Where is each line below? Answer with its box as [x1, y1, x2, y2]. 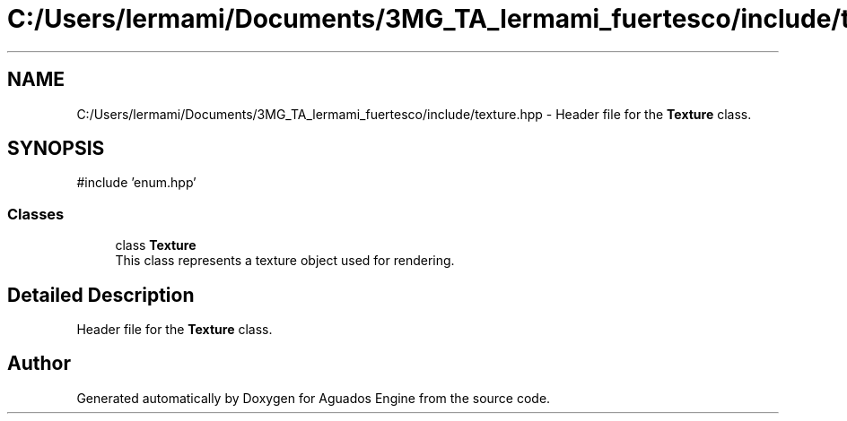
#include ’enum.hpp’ [76, 175, 196, 191]
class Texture [115, 237, 196, 253]
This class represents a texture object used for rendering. [115, 253, 455, 269]
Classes [7, 204, 65, 223]
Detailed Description [7, 283, 195, 306]
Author [7, 352, 71, 375]
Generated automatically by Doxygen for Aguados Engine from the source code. [76, 390, 551, 406]
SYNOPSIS [7, 137, 105, 160]
